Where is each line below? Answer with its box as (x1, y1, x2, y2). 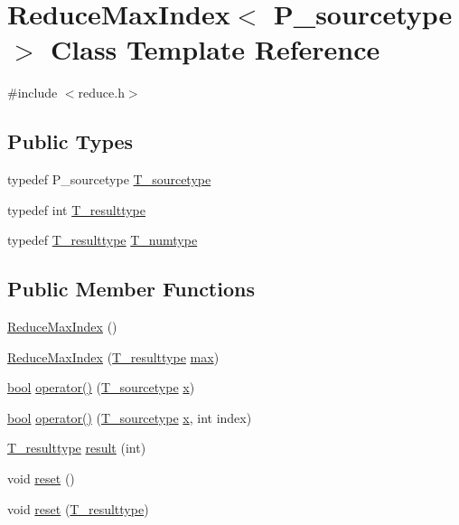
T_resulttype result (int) (7, 438, 146, 457)
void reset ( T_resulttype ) (7, 499, 149, 518)
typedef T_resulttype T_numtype (7, 230, 198, 249)
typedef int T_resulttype (7, 200, 145, 219)
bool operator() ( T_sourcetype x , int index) (7, 408, 252, 427)
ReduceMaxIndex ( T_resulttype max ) (7, 347, 220, 366)
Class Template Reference (51, 31, 380, 68)
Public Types (7, 127, 134, 155)
